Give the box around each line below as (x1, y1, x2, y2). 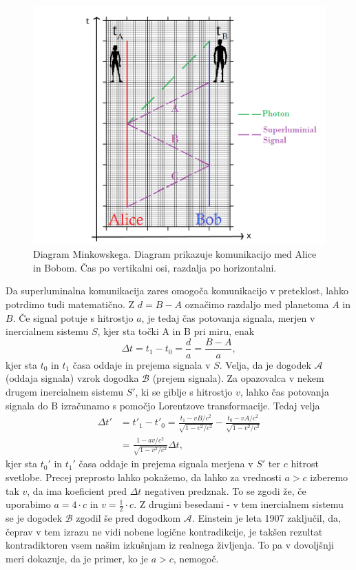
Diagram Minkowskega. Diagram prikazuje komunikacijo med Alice (33, 247, 317, 261)
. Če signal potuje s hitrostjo (12, 310, 134, 325)
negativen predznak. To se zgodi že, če (145, 483, 306, 498)
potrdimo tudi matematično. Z (6, 296, 135, 311)
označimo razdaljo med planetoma (185, 296, 329, 311)
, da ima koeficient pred (27, 483, 127, 498)
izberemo (310, 469, 348, 484)
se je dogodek (6, 510, 63, 525)
